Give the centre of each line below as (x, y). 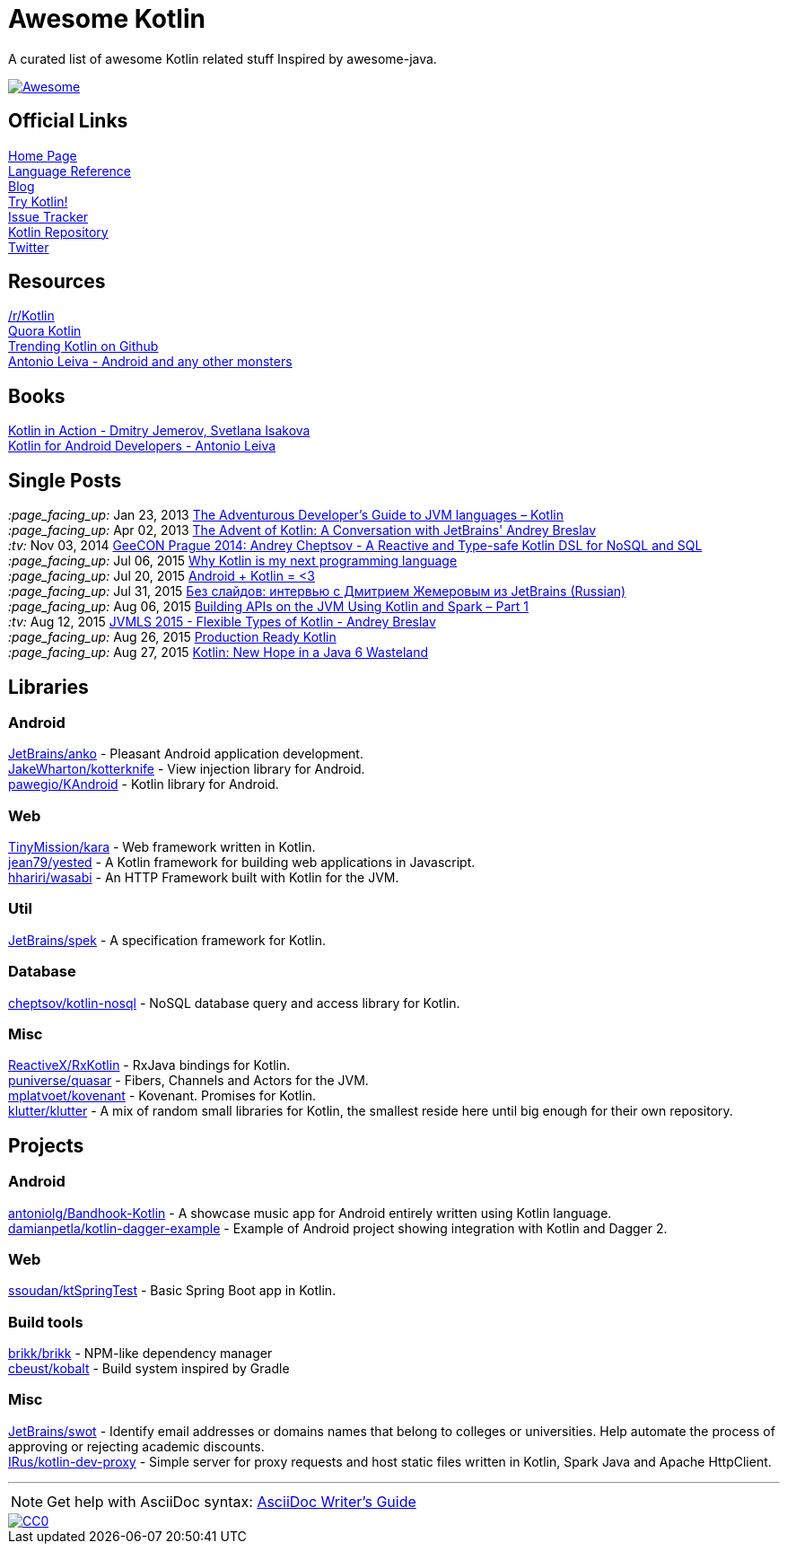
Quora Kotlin (45, 331)
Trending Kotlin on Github (83, 346)
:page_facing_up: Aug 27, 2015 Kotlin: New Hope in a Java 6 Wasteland (219, 653)
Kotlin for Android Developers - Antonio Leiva (142, 446)
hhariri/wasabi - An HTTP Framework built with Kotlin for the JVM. (204, 878)
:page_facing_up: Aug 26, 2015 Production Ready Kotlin (172, 637)
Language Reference (70, 171)
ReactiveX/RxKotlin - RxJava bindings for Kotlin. (149, 1065)
